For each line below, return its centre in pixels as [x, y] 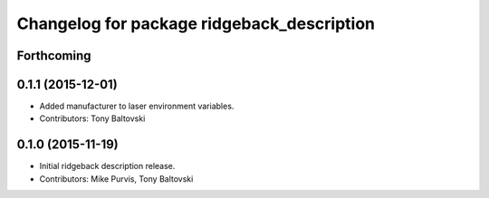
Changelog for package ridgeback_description [196, 24]
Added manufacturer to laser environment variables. [137, 106]
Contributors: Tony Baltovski [92, 118]
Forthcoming [54, 56]
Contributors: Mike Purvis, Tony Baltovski [116, 179]
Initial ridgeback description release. [107, 166]
